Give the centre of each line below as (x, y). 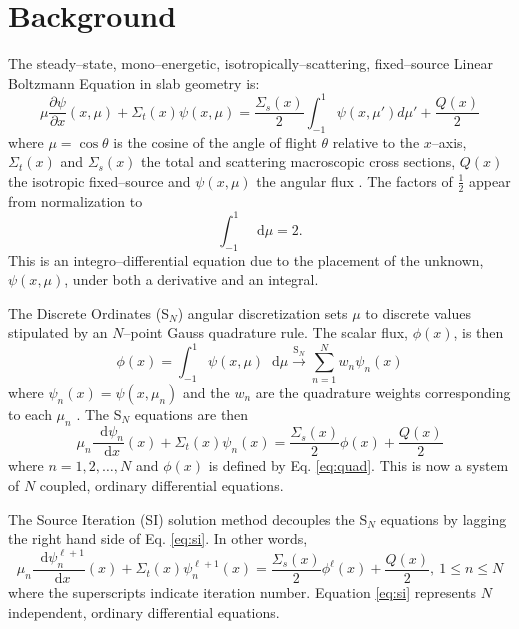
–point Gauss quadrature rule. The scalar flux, (265, 332)
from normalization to (75, 200)
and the (206, 391)
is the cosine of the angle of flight (215, 141)
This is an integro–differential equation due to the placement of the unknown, (246, 259)
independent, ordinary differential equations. (144, 611)
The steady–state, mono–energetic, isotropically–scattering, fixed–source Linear (250, 63)
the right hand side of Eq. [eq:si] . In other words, (158, 538)
